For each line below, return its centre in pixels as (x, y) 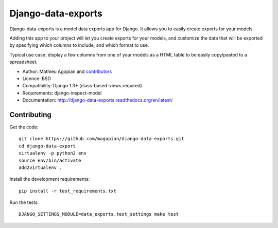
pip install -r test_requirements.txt (68, 191)
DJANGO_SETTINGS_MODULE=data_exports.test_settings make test (99, 214)
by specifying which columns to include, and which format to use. (79, 45)
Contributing (30, 115)
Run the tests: (24, 202)
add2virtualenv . (40, 167)
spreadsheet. (24, 62)
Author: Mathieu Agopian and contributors (67, 71)
